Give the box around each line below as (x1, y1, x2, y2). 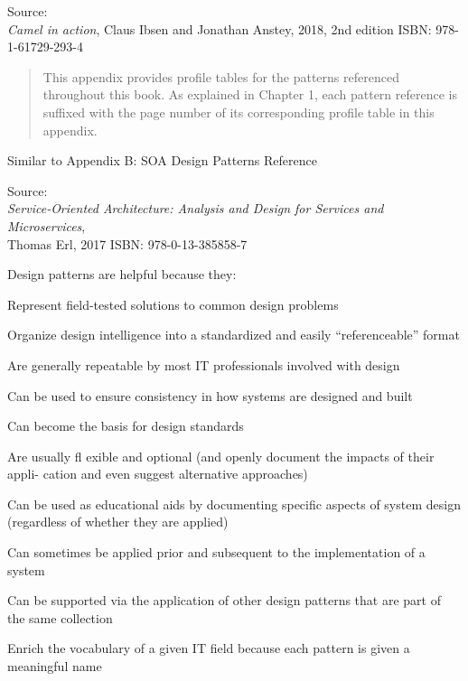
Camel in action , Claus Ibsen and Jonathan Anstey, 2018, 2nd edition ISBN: (7, 19, 432, 38)
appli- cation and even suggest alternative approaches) (7, 464, 308, 483)
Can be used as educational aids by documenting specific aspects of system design (7, 494, 461, 513)
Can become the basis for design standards (7, 416, 244, 435)
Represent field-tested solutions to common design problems (7, 294, 339, 313)
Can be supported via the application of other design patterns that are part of (7, 591, 441, 610)
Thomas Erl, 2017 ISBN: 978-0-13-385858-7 (7, 234, 248, 253)
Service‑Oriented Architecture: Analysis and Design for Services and (7, 199, 384, 218)
